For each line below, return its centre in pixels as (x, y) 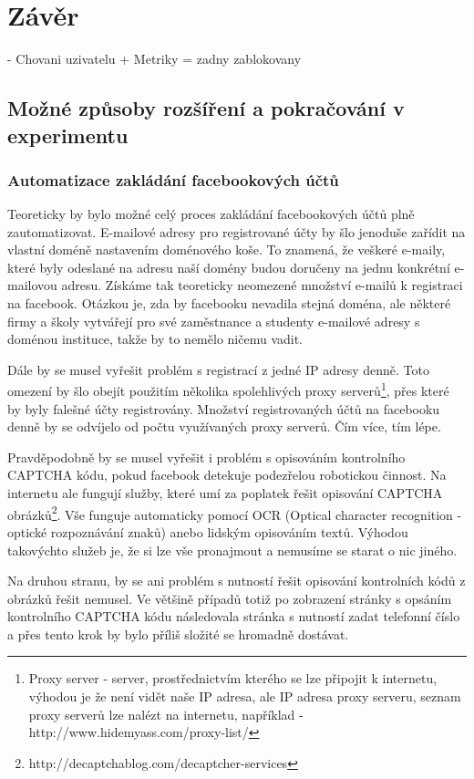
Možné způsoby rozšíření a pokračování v (206, 108)
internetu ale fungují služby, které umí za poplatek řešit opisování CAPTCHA (225, 493)
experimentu (68, 135)
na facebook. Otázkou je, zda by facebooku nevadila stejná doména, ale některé (229, 303)
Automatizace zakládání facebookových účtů (173, 179)
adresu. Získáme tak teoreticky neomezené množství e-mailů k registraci (262, 285)
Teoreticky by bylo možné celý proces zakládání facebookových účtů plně (211, 214)
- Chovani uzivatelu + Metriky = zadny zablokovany (155, 59)
